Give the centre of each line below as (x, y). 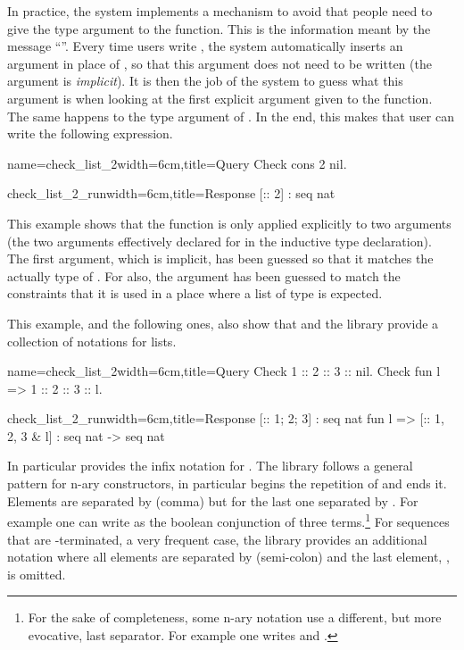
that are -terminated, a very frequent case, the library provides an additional (217, 539)
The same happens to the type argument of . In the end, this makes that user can (231, 116)
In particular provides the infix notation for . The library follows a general (210, 466)
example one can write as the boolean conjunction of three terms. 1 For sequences (228, 520)
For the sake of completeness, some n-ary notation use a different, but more (235, 617)
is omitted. (37, 574)
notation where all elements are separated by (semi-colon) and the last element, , (228, 557)
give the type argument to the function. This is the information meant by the (219, 28)
